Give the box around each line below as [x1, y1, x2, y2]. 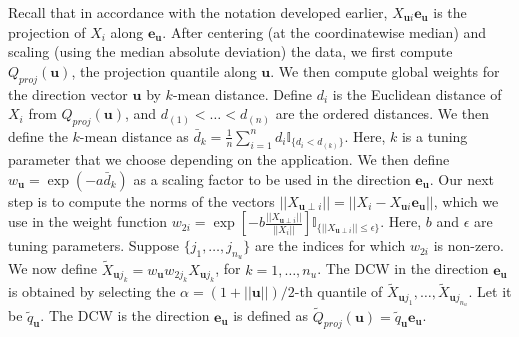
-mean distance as [79, 125, 189, 146]
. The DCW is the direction [40, 305, 210, 326]
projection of [8, 21, 86, 42]
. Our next [429, 168, 495, 189]
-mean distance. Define [172, 83, 312, 104]
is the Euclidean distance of [332, 83, 502, 104]
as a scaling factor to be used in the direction [133, 168, 411, 189]
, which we [433, 190, 499, 211]
